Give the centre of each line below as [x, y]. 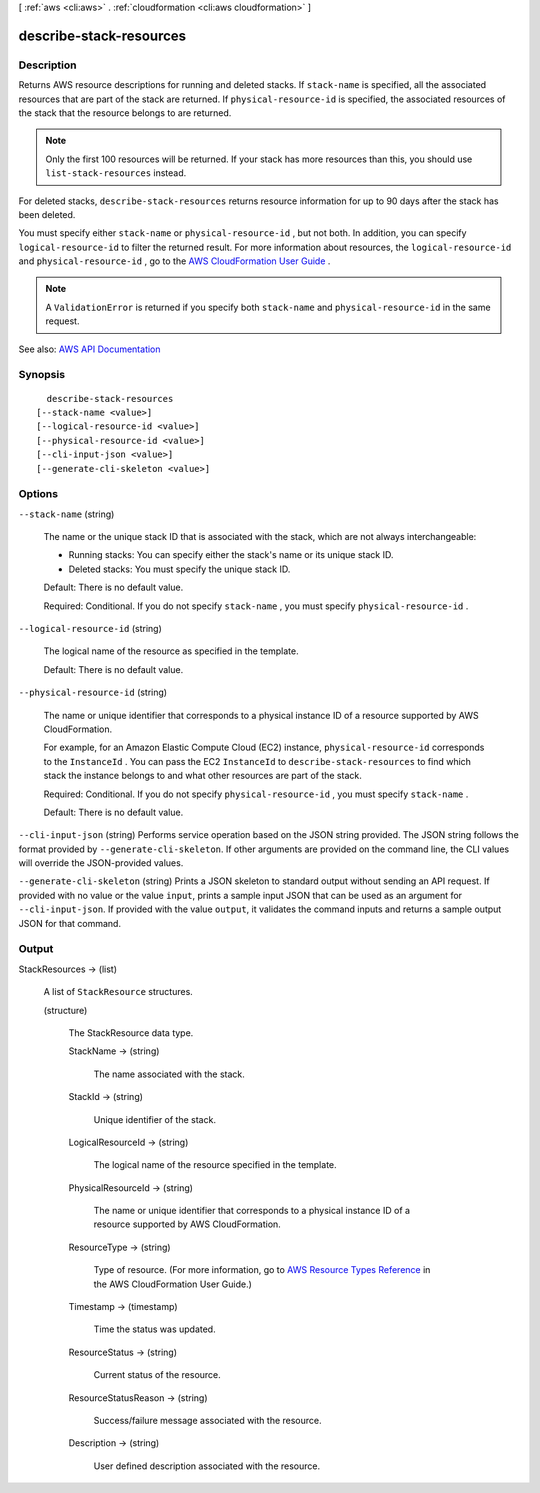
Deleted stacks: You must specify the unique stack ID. [179, 569]
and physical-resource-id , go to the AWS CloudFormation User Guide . [174, 261]
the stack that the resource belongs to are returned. [125, 112]
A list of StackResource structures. [118, 992]
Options [38, 494]
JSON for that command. [70, 923]
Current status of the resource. [157, 1375]
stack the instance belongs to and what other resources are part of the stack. [202, 776]
